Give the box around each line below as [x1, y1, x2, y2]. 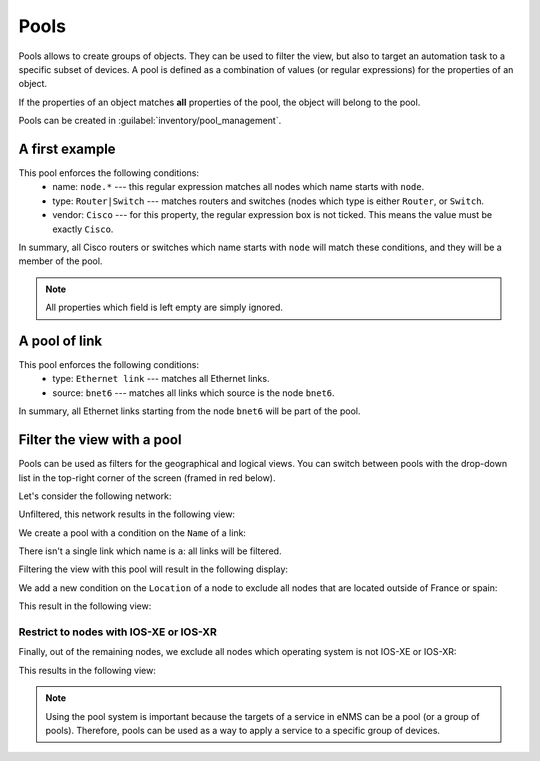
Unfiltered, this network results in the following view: [18, 508, 235, 520]
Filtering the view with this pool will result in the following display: [18, 563, 289, 575]
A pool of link [18, 332, 103, 349]
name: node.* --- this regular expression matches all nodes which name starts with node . [52, 181, 425, 193]
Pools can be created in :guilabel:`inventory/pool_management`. [18, 115, 282, 127]
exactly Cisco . [52, 223, 114, 235]
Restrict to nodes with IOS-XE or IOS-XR [18, 625, 217, 639]
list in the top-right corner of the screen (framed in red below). [18, 471, 276, 484]
